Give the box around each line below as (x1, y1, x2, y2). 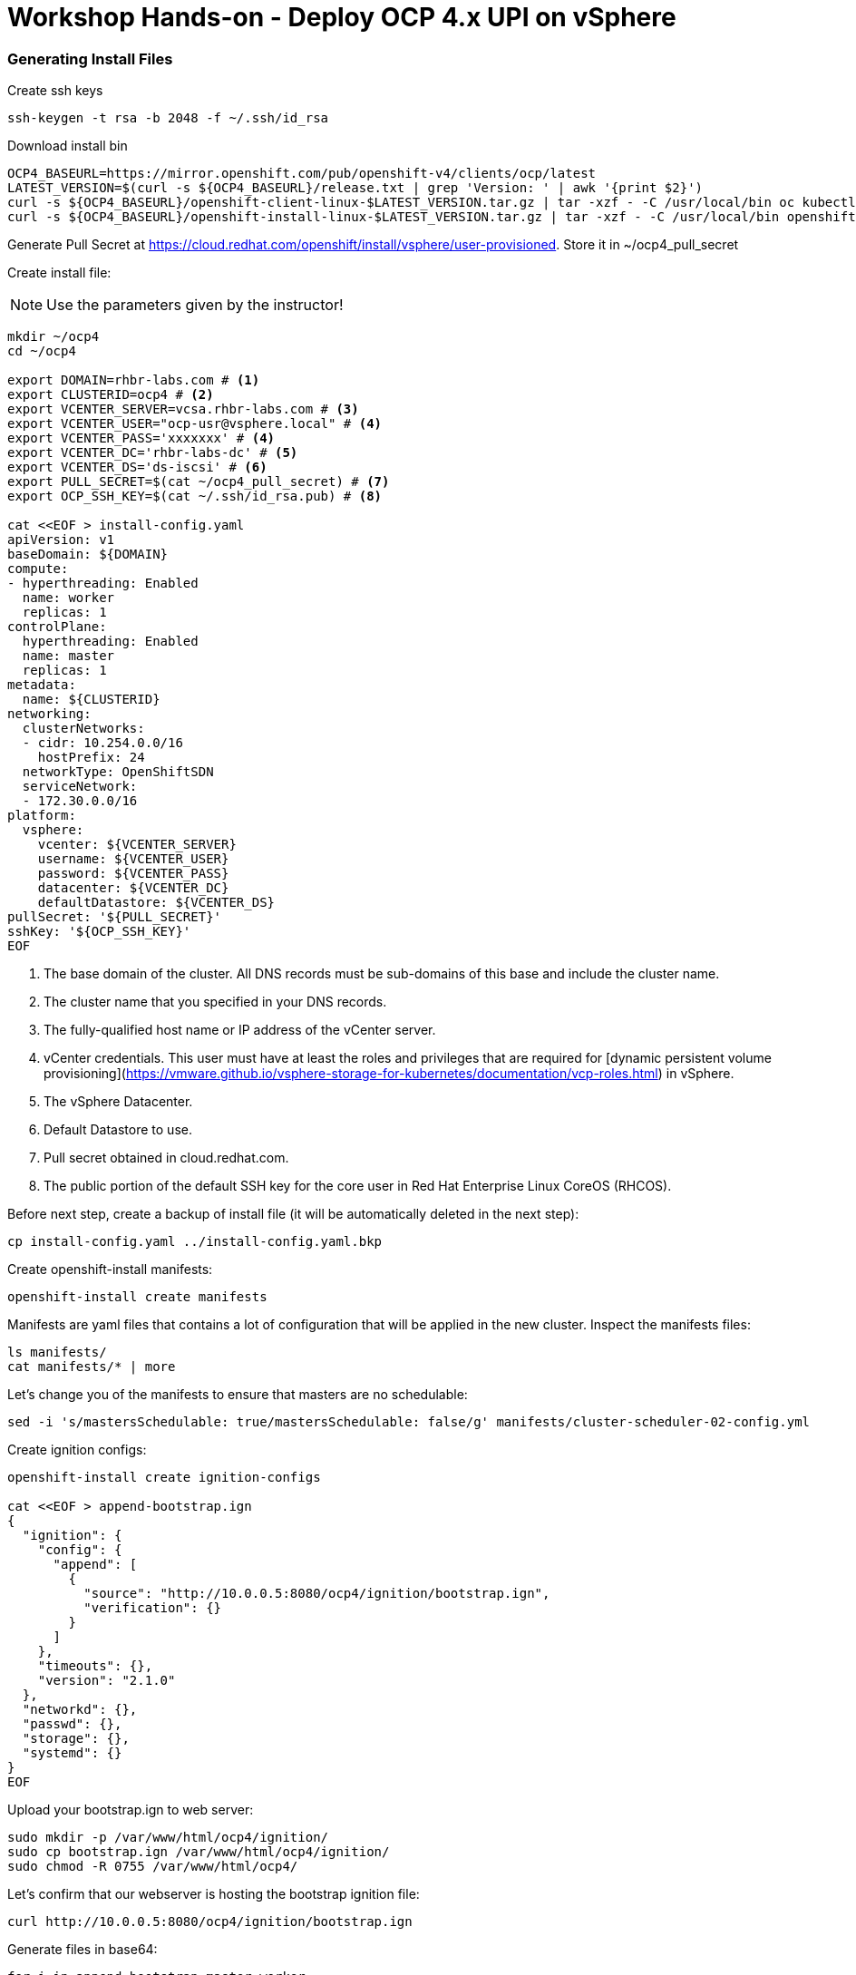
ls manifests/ (7, 1345, 107, 1360)
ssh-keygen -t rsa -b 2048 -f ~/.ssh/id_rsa (7, 111, 329, 126)
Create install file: (7, 265, 112, 281)
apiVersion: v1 (7, 532, 115, 548)
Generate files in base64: (7, 1941, 158, 1958)
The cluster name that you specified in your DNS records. (44, 994, 387, 1010)
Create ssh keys (7, 83, 103, 99)
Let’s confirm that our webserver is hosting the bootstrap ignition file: (7, 1886, 420, 1902)
